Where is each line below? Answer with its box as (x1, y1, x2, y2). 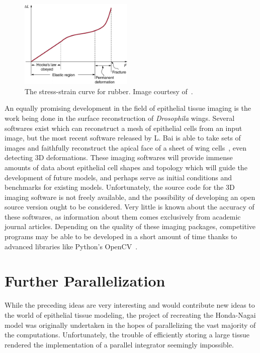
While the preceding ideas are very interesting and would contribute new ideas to (5, 300, 255, 310)
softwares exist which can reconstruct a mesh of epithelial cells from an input (5, 122, 242, 133)
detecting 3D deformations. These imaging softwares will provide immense (5, 152, 233, 163)
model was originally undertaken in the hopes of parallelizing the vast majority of (5, 319, 256, 330)
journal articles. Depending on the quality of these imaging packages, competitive (5, 221, 256, 232)
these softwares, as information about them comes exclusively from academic (5, 211, 241, 222)
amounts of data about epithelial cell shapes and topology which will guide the (5, 162, 247, 172)
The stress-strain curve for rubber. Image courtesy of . (25, 86, 193, 96)
